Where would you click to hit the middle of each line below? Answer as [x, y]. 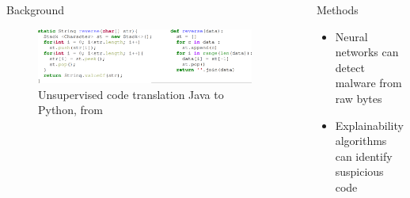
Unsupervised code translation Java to [131, 94]
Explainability [369, 125]
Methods [337, 10]
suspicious [359, 171]
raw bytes [359, 98]
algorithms [361, 141]
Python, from [70, 110]
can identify [364, 156]
